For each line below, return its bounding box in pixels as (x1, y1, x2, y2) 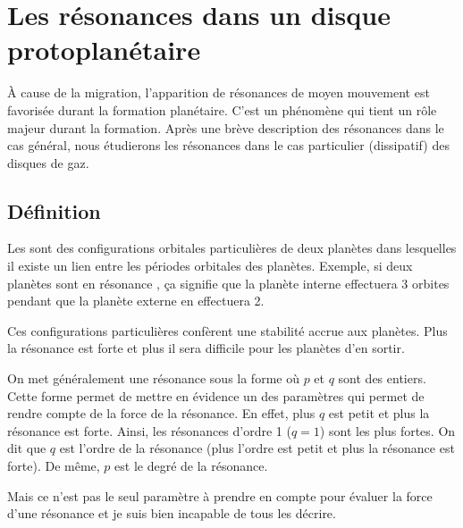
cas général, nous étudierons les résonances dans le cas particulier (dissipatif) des (7, 136, 450, 155)
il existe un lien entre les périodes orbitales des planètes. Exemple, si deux (7, 256, 413, 275)
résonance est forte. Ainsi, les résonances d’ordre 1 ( (7, 421, 291, 440)
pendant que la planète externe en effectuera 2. (7, 291, 265, 310)
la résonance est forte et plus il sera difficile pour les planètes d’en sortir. (7, 339, 405, 357)
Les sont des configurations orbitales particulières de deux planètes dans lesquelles (7, 239, 457, 257)
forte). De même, (7, 457, 100, 475)
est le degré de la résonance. (114, 457, 268, 475)
